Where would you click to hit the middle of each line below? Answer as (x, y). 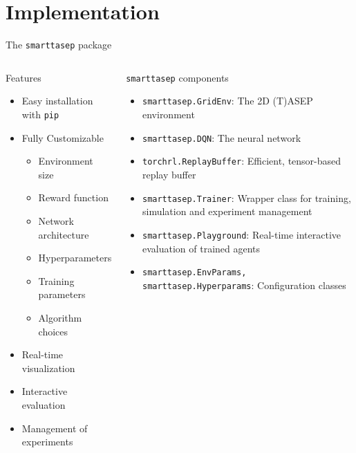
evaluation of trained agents (201, 248)
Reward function (73, 197)
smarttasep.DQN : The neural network (222, 137)
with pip (40, 114)
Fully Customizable (63, 137)
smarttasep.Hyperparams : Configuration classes (244, 285)
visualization (48, 368)
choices (53, 331)
